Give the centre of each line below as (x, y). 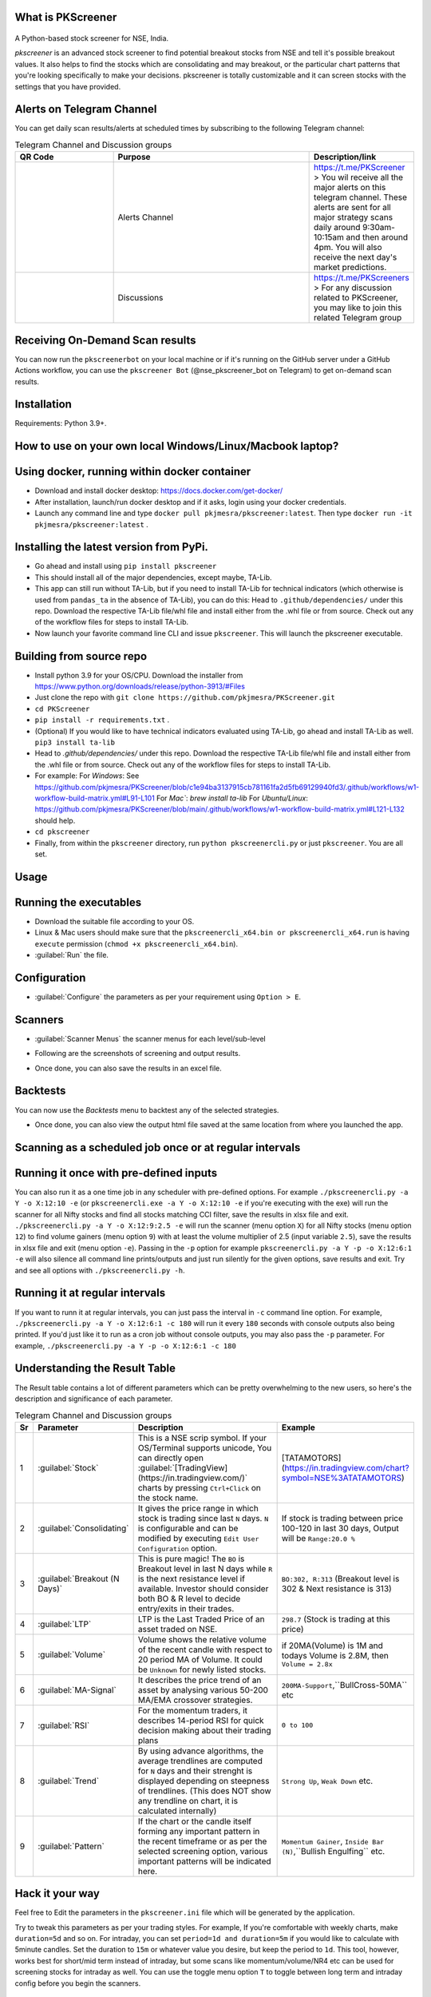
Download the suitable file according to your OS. (115, 921)
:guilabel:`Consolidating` (83, 1528)
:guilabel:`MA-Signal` (77, 1689)
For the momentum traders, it (192, 1710)
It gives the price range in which (198, 1508)
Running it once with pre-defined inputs (116, 1173)
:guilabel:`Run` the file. (72, 955)
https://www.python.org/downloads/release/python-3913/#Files (140, 686)
